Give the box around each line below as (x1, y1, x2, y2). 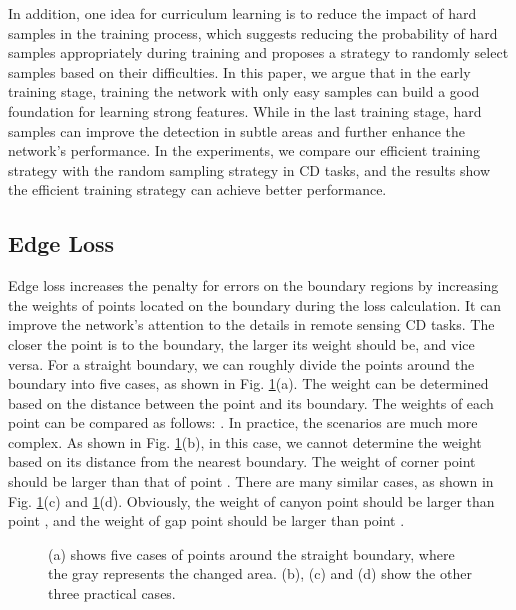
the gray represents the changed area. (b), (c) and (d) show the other (48, 563, 472, 584)
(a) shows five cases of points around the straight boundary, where (48, 543, 455, 564)
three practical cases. (48, 583, 176, 604)
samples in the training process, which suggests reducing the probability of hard (8, 22, 498, 43)
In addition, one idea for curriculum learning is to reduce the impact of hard (8, 3, 477, 23)
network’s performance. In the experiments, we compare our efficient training (8, 140, 481, 161)
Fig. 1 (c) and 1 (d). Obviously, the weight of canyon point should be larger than (8, 490, 495, 511)
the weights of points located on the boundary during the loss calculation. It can (8, 294, 502, 315)
